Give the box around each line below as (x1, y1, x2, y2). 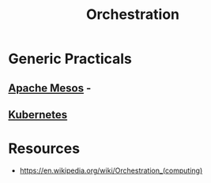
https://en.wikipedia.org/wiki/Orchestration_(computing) (19, 166, 203, 175)
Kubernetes (8, 108, 68, 121)
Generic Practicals (8, 50, 133, 68)
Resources (8, 140, 81, 158)
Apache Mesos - (8, 81, 92, 95)
